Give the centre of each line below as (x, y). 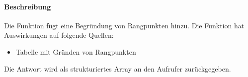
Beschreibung (28, 6)
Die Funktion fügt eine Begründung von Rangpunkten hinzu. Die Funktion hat (124, 25)
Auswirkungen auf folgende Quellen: (59, 35)
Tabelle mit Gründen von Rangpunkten (76, 51)
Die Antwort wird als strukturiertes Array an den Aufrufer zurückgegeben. (118, 68)
